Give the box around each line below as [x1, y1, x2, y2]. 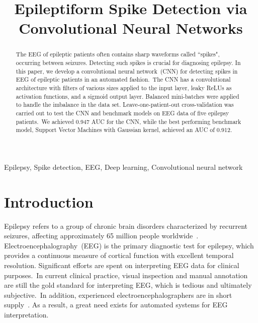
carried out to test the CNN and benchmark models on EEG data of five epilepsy [16, 108, 229, 117]
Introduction [4, 191, 94, 212]
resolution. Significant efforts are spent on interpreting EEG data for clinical [4, 260, 239, 271]
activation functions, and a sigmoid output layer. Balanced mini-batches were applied [16, 92, 239, 100]
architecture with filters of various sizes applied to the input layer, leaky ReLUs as [16, 83, 232, 92]
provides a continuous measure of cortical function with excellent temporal [4, 250, 234, 261]
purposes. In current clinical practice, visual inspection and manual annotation [4, 270, 248, 280]
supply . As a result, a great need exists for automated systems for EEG [4, 299, 228, 310]
